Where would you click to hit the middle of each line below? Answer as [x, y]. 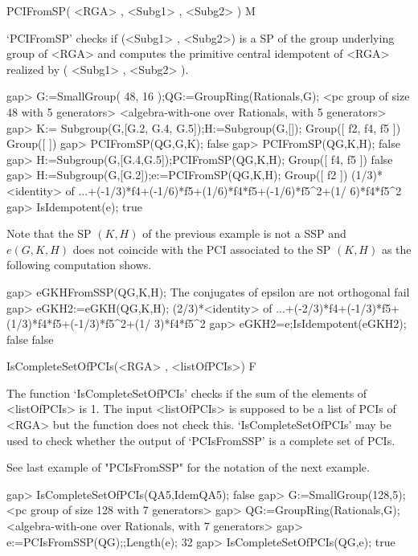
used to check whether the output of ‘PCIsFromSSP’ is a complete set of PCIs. [201, 440]
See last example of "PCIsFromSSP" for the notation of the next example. [188, 467]
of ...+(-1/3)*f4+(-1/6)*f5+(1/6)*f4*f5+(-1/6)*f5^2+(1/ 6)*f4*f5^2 [234, 190]
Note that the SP [49, 233]
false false [30, 339]
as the [396, 249]
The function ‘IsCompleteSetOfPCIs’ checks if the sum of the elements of [187, 392]
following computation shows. [79, 265]
